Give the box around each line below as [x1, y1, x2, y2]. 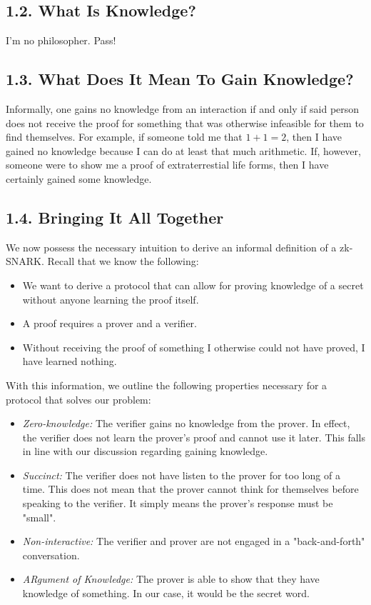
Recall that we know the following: [47, 254, 199, 269]
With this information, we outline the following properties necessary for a [6, 377, 327, 392]
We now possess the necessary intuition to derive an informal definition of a [6, 239, 337, 254]
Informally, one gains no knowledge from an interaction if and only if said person [6, 101, 360, 116]
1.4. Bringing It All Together [6, 206, 224, 228]
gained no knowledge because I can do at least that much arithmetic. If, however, [6, 143, 361, 158]
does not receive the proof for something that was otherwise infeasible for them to [6, 115, 364, 130]
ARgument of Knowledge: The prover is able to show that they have [22, 571, 320, 586]
